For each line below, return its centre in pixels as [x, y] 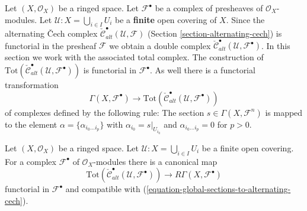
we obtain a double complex [160, 45]
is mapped [284, 112]
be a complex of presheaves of [209, 8]
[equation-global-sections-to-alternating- [218, 189]
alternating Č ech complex [51, 33]
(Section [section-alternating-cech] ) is [215, 33]
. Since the [245, 19]
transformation [32, 85]
